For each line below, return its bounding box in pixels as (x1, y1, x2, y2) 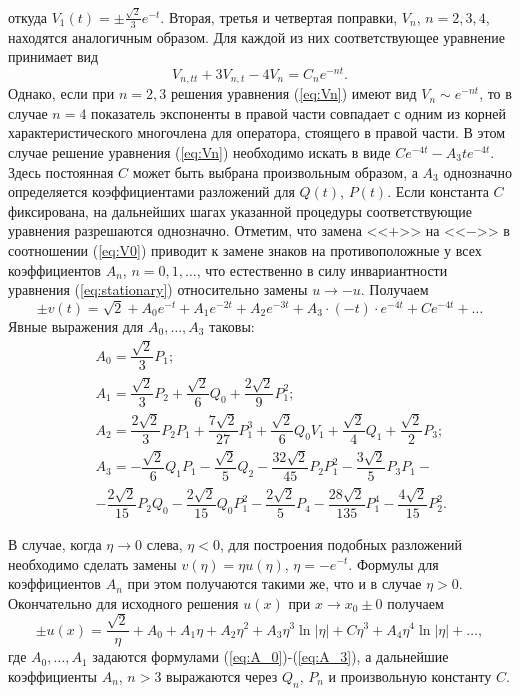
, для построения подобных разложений (219, 533, 463, 554)
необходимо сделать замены (8, 553, 177, 574)
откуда (8, 6, 47, 27)
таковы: (209, 315, 255, 336)
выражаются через (166, 665, 278, 686)
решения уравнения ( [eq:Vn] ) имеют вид (170, 83, 417, 104)
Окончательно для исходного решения (8, 592, 239, 613)
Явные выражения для (8, 315, 144, 336)
